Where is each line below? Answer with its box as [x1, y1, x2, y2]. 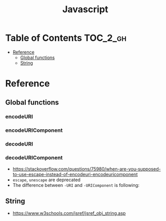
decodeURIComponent [5, 154, 63, 161]
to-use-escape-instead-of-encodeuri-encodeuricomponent [12, 171, 138, 177]
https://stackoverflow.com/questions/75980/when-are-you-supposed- [12, 165, 161, 172]
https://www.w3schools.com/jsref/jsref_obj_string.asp [12, 210, 126, 216]
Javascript [62, 4, 109, 15]
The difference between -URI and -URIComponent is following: [12, 182, 140, 188]
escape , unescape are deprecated [12, 177, 81, 183]
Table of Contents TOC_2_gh [5, 32, 127, 44]
